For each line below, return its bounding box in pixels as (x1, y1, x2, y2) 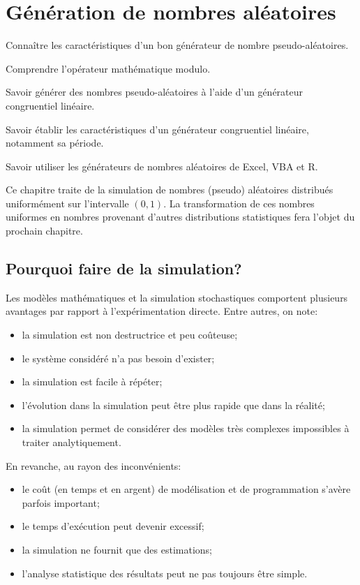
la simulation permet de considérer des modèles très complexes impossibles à (22, 421, 350, 436)
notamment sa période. (6, 135, 104, 150)
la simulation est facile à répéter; (22, 374, 163, 389)
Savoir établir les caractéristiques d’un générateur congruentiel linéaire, (6, 121, 309, 136)
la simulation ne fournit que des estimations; (22, 542, 212, 556)
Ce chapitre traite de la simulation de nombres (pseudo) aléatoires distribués (6, 182, 333, 197)
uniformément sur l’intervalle (6, 195, 129, 210)
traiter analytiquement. (22, 435, 121, 450)
